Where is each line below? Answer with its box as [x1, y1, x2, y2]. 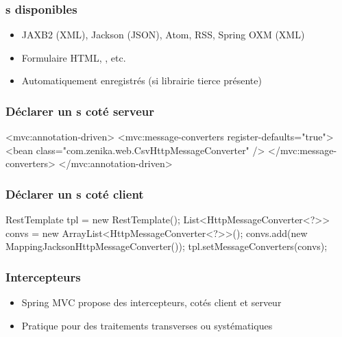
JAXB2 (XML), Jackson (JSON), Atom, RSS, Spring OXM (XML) [21, 27, 305, 42]
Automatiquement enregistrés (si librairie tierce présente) [21, 73, 262, 88]
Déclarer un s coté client [5, 185, 144, 202]
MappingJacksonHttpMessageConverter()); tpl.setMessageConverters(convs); [5, 239, 328, 253]
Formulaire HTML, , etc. [21, 50, 126, 64]
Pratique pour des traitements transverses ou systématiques [21, 318, 273, 332]
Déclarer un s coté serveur [5, 102, 155, 119]
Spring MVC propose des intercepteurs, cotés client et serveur [21, 295, 282, 310]
